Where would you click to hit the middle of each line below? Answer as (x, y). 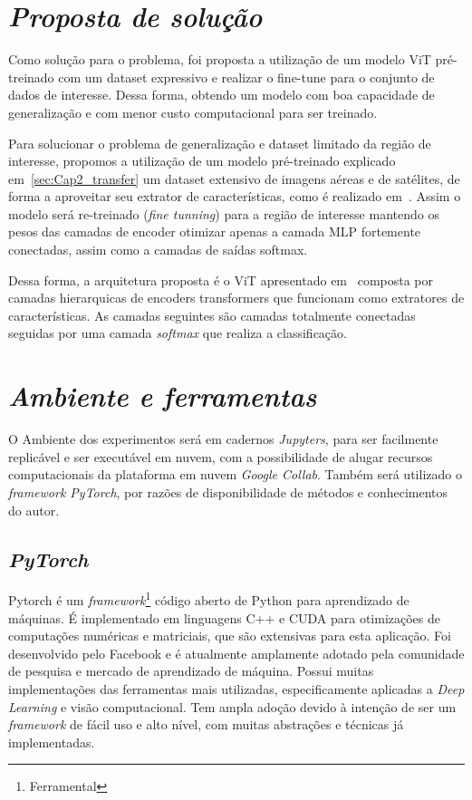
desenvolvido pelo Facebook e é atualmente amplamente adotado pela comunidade (236, 653)
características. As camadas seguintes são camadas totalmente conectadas (212, 315)
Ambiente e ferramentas (163, 396)
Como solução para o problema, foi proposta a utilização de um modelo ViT (220, 59)
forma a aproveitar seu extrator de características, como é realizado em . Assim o (235, 196)
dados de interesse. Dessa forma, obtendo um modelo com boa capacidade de (222, 95)
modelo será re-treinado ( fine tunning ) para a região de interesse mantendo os (224, 213)
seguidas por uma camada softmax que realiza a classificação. (178, 333)
